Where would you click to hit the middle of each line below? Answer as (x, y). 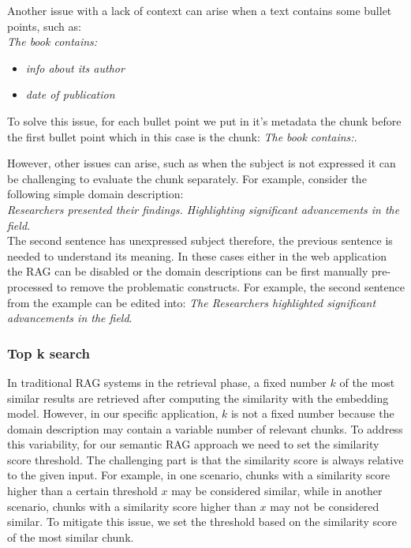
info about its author (75, 68)
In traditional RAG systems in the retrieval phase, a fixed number (167, 382)
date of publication (70, 94)
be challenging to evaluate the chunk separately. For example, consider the (187, 178)
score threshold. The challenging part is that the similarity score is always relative (205, 459)
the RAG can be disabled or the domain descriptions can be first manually (188, 271)
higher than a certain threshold (82, 491)
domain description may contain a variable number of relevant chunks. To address (205, 428)
